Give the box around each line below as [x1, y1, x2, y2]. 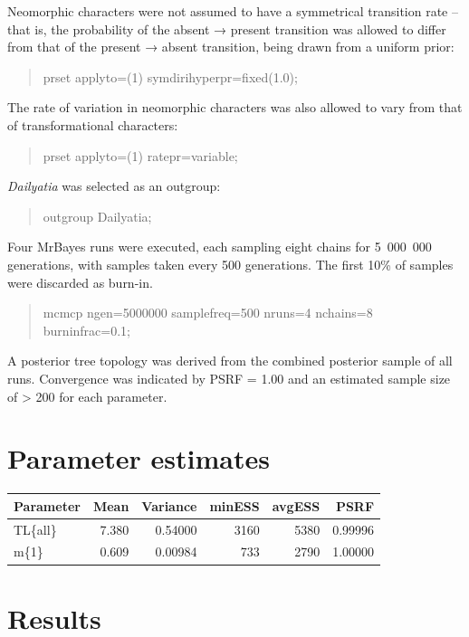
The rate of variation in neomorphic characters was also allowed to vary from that [7, 98, 463, 117]
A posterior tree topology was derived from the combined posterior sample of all [7, 351, 453, 370]
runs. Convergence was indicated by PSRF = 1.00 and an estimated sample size [7, 368, 451, 387]
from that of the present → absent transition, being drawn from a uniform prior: [7, 37, 455, 56]
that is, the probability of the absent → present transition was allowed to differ [7, 19, 446, 38]
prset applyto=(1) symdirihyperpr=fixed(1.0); [43, 67, 298, 86]
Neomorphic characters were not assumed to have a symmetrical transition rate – [7, 2, 458, 20]
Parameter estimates [7, 440, 270, 477]
